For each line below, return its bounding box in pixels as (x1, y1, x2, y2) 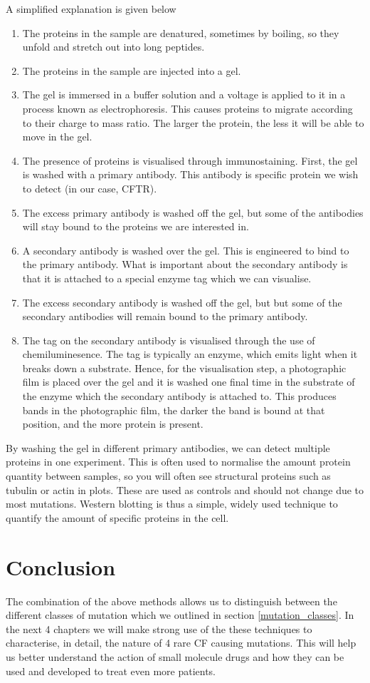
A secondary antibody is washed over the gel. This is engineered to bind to (22, 242, 349, 257)
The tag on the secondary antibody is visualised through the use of (22, 332, 315, 347)
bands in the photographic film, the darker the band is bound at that (22, 402, 325, 417)
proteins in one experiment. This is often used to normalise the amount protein (6, 454, 351, 469)
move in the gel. (22, 129, 92, 144)
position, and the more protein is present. (22, 416, 203, 431)
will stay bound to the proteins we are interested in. (22, 219, 249, 234)
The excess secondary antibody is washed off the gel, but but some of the (22, 294, 342, 309)
